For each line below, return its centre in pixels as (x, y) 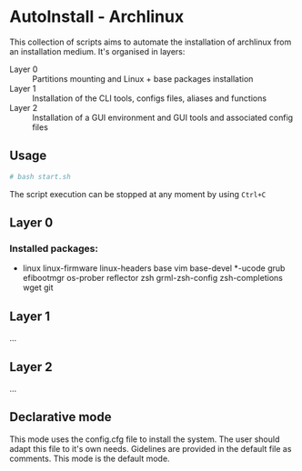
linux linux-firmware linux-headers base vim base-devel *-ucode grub (154, 268)
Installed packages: (54, 248)
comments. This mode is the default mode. (90, 458)
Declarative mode (60, 417)
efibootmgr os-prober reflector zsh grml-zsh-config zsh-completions (153, 278)
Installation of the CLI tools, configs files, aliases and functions (149, 98)
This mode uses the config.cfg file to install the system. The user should (145, 439)
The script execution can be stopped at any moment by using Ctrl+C (138, 194)
